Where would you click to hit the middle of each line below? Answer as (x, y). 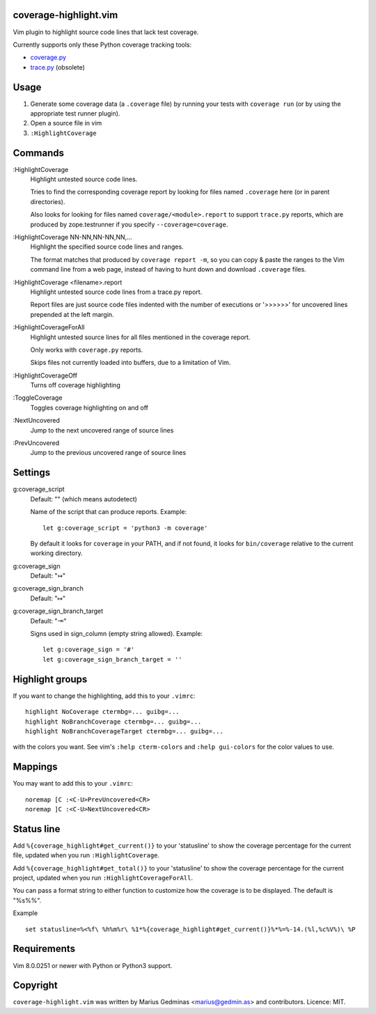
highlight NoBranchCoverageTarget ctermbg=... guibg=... (125, 731)
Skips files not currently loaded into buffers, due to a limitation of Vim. (131, 363)
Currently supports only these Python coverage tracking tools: (102, 45)
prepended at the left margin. (72, 314)
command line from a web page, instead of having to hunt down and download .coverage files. (168, 270)
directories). (48, 201)
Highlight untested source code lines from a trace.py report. (116, 292)
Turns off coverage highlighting (76, 385)
